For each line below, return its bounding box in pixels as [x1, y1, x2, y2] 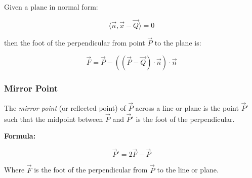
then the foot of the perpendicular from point [4, 37, 145, 48]
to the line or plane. [157, 164, 219, 175]
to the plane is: [154, 37, 201, 48]
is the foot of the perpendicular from [34, 164, 148, 175]
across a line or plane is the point [135, 103, 239, 113]
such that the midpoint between [4, 113, 103, 124]
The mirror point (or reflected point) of [4, 103, 126, 113]
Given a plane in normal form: [4, 2, 98, 12]
